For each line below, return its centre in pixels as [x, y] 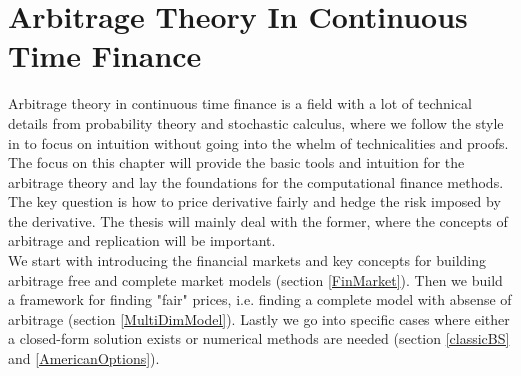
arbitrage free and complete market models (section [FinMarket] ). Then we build [255, 279]
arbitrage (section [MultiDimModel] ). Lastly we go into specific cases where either [259, 318]
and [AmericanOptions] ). [84, 358]
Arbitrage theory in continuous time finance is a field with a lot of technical [240, 103]
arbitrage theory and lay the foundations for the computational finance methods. [256, 181]
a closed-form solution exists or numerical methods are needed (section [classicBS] [259, 338]
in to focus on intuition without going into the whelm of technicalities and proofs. [258, 142]
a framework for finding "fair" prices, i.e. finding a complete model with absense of [260, 299]
